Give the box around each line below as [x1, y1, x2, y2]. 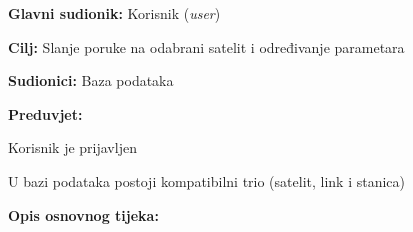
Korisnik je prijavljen [8, 137, 137, 158]
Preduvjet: [8, 103, 83, 124]
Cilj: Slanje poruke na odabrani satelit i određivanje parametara [8, 36, 405, 57]
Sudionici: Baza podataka [8, 70, 174, 91]
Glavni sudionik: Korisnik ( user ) [8, 3, 221, 23]
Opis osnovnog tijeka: [8, 204, 159, 225]
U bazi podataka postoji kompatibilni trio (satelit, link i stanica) [8, 170, 405, 191]
